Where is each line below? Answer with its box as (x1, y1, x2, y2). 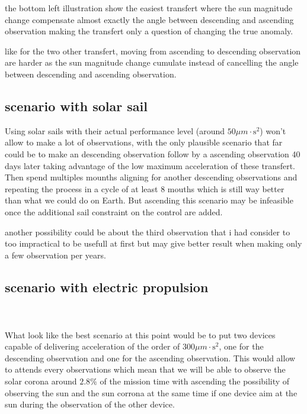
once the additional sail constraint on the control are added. (5, 205, 223, 218)
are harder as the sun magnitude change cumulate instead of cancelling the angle (5, 56, 299, 69)
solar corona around (5, 375, 77, 387)
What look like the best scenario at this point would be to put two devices (5, 328, 276, 341)
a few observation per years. (5, 248, 106, 261)
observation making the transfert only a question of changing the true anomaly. (5, 25, 293, 37)
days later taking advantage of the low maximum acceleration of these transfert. (5, 159, 295, 172)
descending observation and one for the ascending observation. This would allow (5, 351, 296, 364)
